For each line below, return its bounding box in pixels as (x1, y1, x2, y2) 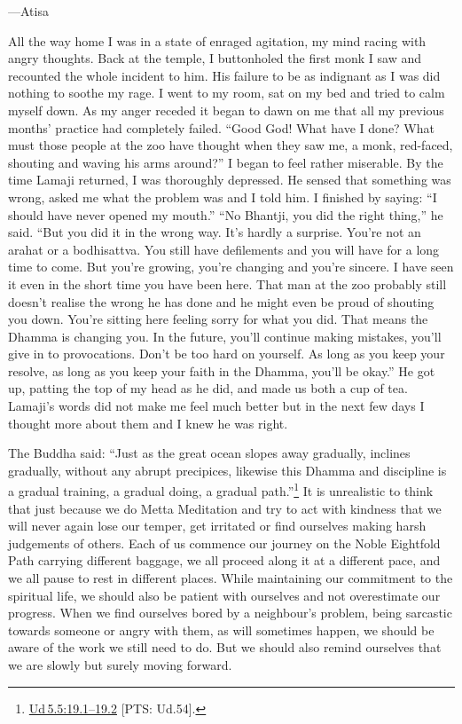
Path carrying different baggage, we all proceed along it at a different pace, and (8, 551, 441, 570)
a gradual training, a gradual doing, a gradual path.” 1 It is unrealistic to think (8, 479, 434, 500)
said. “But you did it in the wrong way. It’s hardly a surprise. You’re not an (8, 223, 421, 241)
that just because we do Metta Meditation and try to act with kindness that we (8, 499, 442, 517)
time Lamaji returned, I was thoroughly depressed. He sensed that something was (8, 170, 451, 189)
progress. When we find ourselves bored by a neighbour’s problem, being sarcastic (8, 603, 452, 622)
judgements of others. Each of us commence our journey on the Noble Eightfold (8, 533, 441, 552)
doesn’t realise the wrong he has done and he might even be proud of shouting (8, 292, 435, 311)
